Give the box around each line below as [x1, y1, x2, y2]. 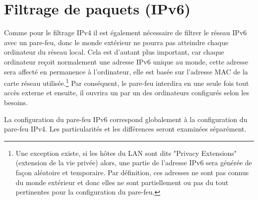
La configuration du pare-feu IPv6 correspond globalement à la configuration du [4, 114, 248, 124]
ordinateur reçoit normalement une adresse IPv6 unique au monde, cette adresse [4, 56, 249, 67]
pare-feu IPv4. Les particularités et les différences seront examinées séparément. [4, 124, 247, 134]
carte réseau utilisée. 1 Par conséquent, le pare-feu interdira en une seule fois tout [4, 76, 249, 88]
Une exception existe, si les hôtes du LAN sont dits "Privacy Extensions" [15, 147, 237, 158]
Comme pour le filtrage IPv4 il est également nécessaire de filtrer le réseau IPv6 [4, 27, 247, 38]
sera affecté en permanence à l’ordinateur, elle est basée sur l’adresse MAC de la [4, 66, 248, 76]
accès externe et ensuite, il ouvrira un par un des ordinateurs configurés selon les [4, 87, 249, 98]
